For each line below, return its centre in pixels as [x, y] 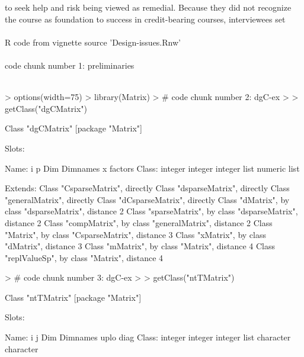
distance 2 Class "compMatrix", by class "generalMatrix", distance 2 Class [139, 222]
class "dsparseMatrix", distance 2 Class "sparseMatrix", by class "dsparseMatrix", [151, 211]
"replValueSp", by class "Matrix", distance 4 [84, 257]
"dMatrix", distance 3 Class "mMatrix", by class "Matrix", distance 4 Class [140, 246]
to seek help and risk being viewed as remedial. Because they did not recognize [148, 7]
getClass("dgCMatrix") [46, 108]
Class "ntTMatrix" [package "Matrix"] [73, 297]
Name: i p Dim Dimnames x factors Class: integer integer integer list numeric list [152, 168]
